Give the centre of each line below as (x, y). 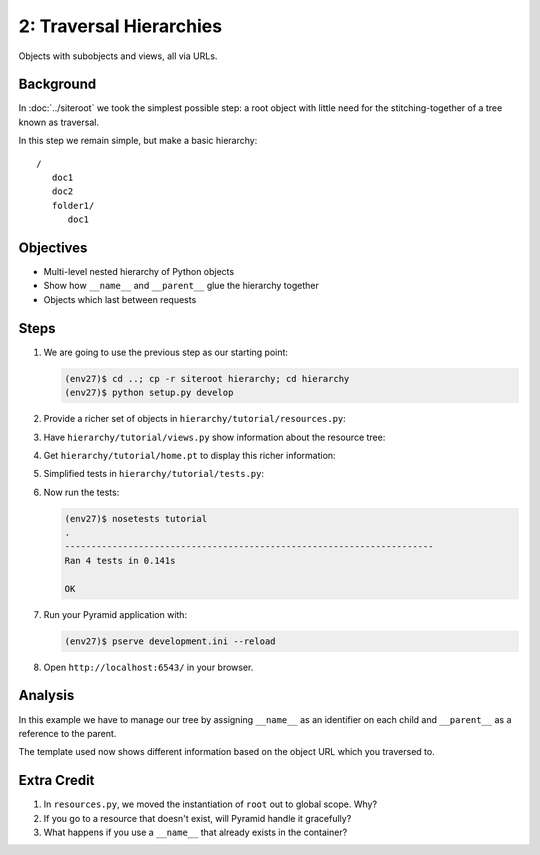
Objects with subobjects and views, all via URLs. (118, 56)
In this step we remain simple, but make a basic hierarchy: (138, 141)
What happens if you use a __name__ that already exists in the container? (195, 832)
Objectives (53, 248)
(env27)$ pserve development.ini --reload (170, 641)
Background (57, 84)
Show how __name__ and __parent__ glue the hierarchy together (181, 286)
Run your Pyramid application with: (115, 614)
